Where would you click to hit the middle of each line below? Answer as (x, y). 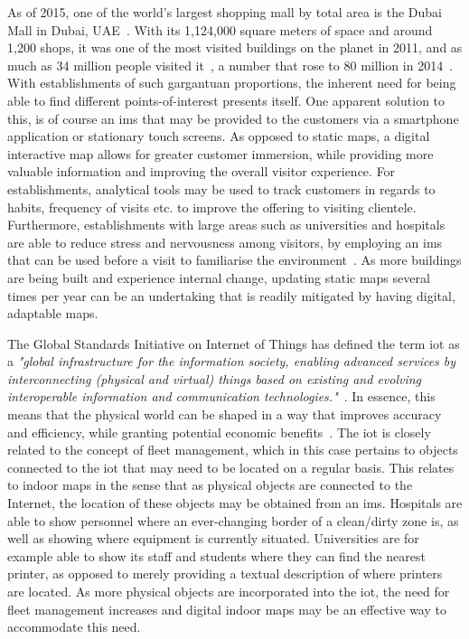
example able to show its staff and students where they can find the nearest (216, 555)
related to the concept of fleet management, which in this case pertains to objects (233, 450)
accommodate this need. (74, 627)
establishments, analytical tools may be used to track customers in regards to (221, 188)
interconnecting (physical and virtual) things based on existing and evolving (215, 378)
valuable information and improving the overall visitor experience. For (202, 171)
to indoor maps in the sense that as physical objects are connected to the (210, 485)
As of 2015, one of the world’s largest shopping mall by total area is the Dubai (225, 12)
